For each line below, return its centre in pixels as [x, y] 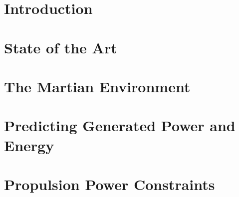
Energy [29, 145]
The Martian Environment [97, 86]
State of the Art [61, 47]
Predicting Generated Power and [120, 125]
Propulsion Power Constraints [110, 184]
